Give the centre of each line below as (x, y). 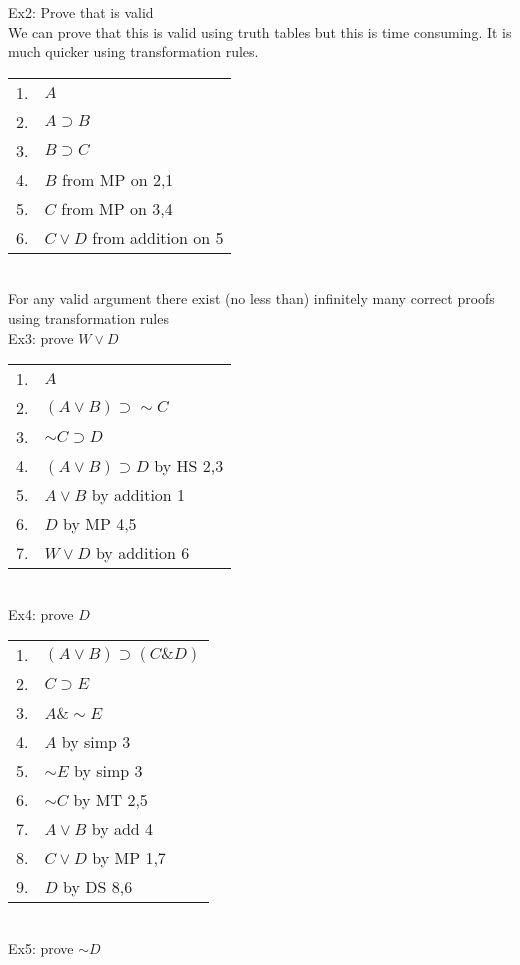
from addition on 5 (158, 237)
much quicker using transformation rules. (133, 51)
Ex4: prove (41, 613)
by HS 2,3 (189, 466)
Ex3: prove (41, 337)
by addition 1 (138, 495)
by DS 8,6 (98, 887)
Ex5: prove (41, 947)
